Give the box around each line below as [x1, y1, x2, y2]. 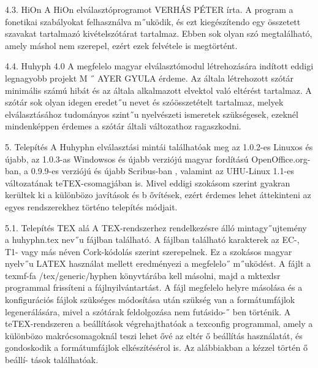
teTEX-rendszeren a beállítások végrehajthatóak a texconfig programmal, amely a [5, 317, 313, 330]
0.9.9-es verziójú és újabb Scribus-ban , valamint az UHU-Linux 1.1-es [31, 164, 294, 177]
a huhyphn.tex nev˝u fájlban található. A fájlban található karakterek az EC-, [5, 233, 300, 246]
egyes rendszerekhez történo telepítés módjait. [5, 200, 178, 213]
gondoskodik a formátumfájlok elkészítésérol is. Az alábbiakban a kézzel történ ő [5, 341, 308, 354]
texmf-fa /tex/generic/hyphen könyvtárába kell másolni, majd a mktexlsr [5, 269, 281, 282]
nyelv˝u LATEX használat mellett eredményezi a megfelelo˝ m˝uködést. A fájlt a [5, 257, 311, 270]
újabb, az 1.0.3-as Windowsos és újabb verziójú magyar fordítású [5, 152, 249, 165]
